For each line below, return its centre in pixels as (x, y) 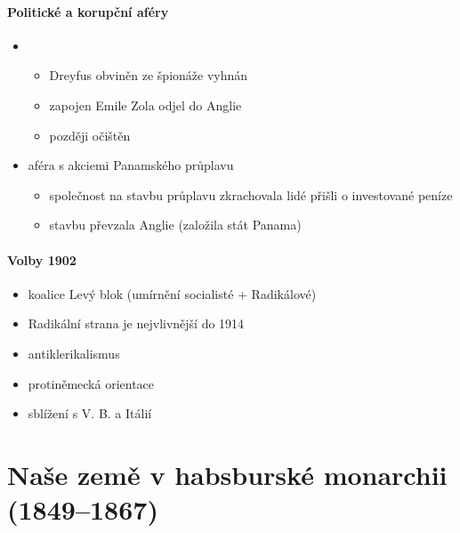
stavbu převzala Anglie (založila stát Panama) (175, 225)
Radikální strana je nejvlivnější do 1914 (136, 323)
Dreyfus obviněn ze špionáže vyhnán (149, 75)
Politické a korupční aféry (88, 11)
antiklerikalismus (74, 353)
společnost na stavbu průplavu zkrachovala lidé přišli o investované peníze (251, 194)
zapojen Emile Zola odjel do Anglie (145, 105)
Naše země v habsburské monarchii (227, 474)
